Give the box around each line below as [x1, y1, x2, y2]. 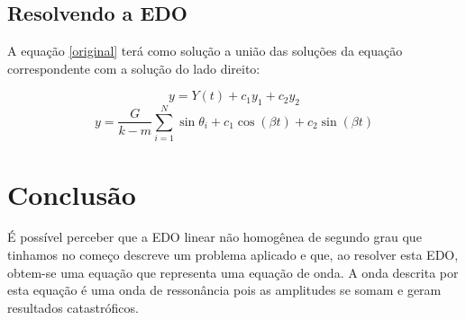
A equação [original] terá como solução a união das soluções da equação [7, 41, 403, 60]
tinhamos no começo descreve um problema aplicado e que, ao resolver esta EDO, [7, 245, 459, 264]
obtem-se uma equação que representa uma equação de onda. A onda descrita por [7, 262, 459, 281]
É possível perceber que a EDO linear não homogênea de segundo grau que [7, 227, 422, 246]
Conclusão [7, 175, 136, 212]
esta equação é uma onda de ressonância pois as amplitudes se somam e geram [7, 280, 442, 299]
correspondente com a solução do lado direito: [7, 58, 260, 77]
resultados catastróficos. [7, 298, 139, 316]
